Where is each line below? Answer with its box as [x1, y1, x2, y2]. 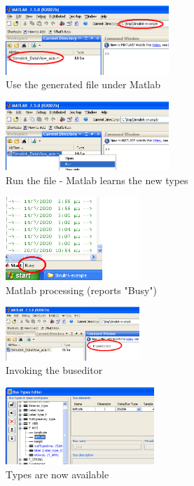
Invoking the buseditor [6, 363, 103, 377]
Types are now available [6, 466, 109, 481]
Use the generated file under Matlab [6, 77, 161, 92]
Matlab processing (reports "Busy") [6, 282, 158, 297]
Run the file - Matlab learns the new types [6, 172, 188, 187]
